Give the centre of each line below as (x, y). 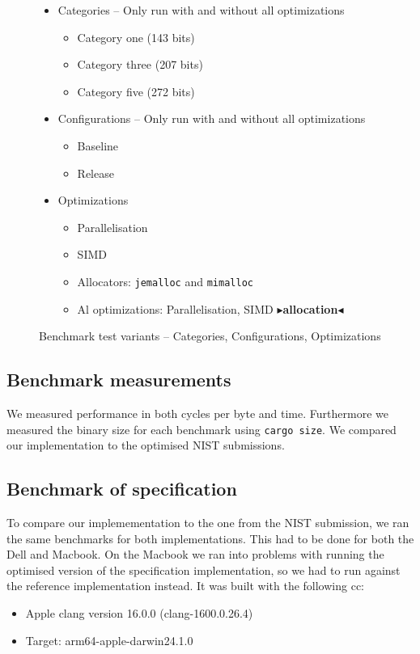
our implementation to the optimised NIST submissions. (146, 445)
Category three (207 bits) (140, 64)
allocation (310, 308)
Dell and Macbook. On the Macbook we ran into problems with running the (195, 554)
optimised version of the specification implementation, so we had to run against (204, 570)
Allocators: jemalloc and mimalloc (165, 281)
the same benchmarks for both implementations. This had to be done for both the (210, 538)
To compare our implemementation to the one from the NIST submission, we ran (208, 523)
